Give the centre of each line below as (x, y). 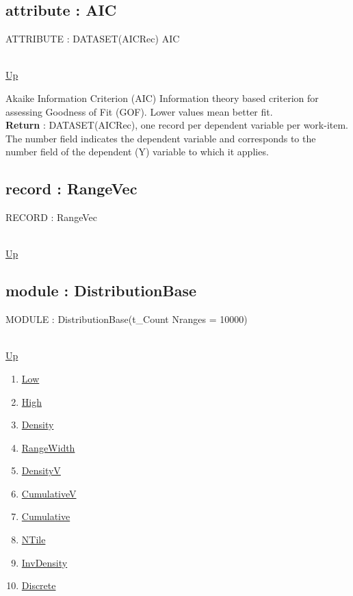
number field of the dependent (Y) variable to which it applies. (137, 152)
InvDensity (44, 562)
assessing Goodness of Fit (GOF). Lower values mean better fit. (139, 111)
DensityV (41, 470)
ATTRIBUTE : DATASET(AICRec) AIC (93, 39)
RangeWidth (48, 447)
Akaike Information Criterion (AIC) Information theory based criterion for (162, 98)
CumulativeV (49, 493)
